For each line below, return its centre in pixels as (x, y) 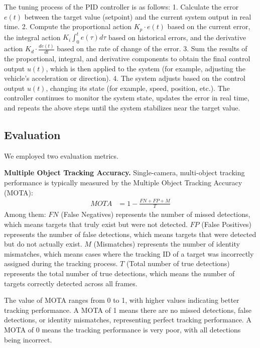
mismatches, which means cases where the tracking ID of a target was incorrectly (129, 253)
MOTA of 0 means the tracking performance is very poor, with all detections (122, 329)
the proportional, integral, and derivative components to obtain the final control (127, 59)
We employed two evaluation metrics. (61, 155)
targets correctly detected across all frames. (71, 283)
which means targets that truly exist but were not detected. (96, 224)
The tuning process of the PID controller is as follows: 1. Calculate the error (121, 7)
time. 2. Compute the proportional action (68, 26)
